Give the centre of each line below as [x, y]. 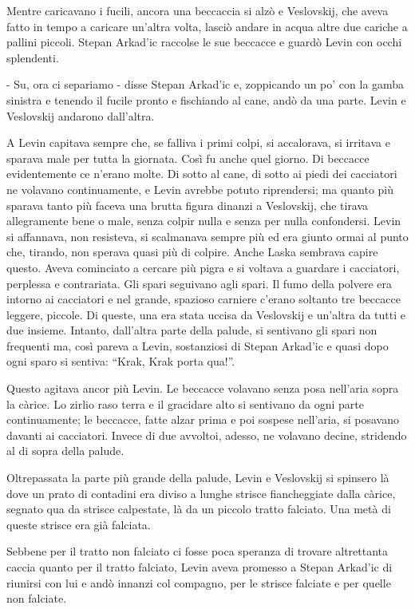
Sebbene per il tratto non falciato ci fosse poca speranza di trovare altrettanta [198, 551]
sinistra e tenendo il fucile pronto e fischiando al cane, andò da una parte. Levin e [206, 99]
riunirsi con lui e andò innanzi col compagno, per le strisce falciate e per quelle [199, 582]
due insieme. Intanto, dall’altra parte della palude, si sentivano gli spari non [192, 330]
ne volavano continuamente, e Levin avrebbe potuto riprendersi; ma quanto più [200, 189]
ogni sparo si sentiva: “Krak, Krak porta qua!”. [121, 361]
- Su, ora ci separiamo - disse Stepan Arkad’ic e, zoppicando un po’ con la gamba [206, 84]
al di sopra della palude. [65, 451]
